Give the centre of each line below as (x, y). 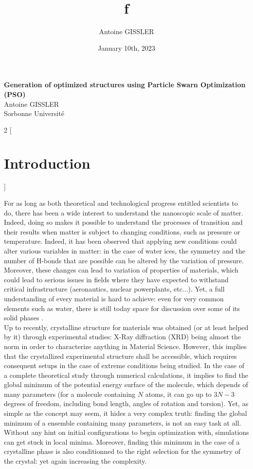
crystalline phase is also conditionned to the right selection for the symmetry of (122, 451)
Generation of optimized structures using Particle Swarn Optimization (125, 85)
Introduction (47, 163)
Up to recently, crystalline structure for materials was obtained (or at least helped (126, 327)
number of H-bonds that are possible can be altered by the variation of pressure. (124, 260)
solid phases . (24, 318)
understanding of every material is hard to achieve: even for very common (114, 298)
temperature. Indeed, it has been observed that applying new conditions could (120, 241)
